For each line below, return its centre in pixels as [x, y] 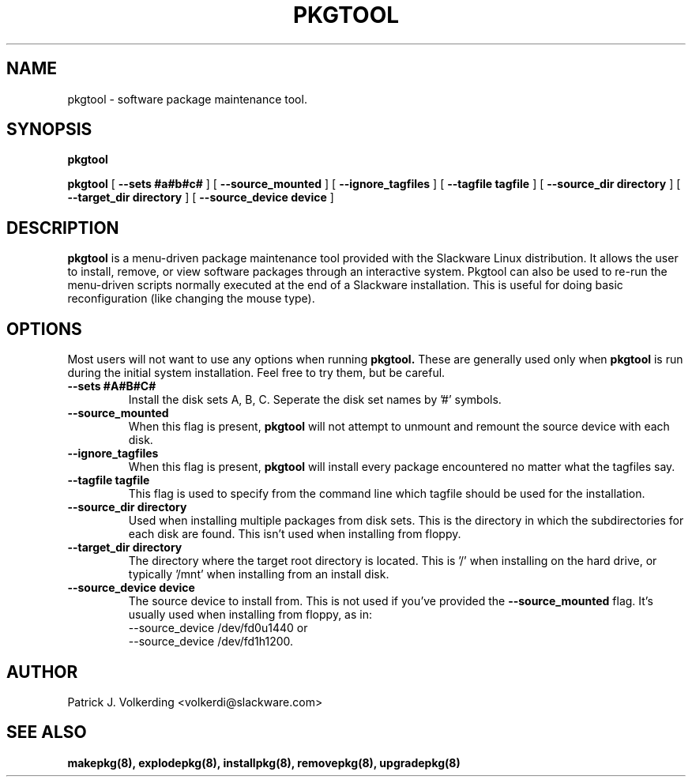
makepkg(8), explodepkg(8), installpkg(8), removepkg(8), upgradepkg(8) [264, 762]
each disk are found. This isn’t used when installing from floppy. [295, 534]
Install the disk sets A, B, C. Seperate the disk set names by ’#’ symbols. [315, 400]
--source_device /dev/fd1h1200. [211, 642]
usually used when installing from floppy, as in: [250, 615]
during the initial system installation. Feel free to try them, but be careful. [256, 373]
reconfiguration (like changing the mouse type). [191, 299]
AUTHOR [42, 672]
